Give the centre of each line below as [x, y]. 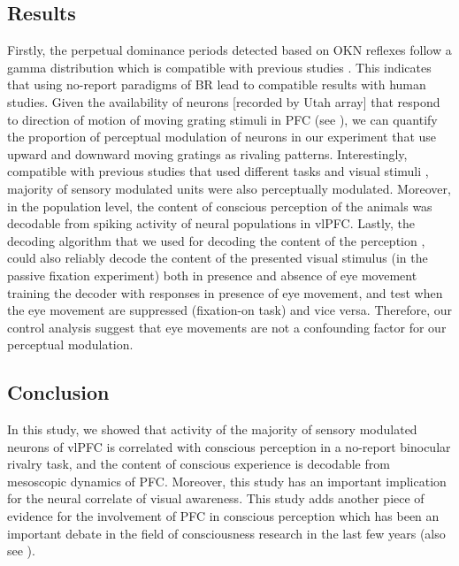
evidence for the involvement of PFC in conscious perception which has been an [223, 516]
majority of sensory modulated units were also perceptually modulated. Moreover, [229, 188]
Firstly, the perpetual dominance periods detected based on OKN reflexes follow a [229, 50]
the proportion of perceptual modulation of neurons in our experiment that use [222, 137]
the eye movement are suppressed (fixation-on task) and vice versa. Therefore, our [230, 310]
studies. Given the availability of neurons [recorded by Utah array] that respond [224, 101]
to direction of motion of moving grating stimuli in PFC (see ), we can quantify [222, 119]
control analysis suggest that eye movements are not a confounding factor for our [227, 327]
